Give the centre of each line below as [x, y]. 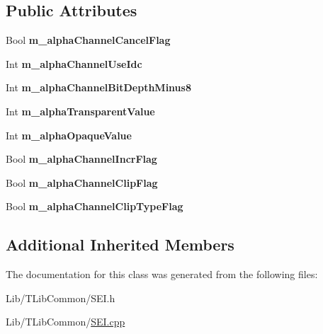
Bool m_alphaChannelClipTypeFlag [95, 206]
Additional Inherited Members [120, 244]
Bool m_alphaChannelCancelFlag [88, 40]
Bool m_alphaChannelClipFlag [82, 182]
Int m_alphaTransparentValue [80, 111]
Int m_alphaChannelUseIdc [74, 63]
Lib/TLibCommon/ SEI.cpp [66, 322]
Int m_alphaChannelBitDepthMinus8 [98, 87]
